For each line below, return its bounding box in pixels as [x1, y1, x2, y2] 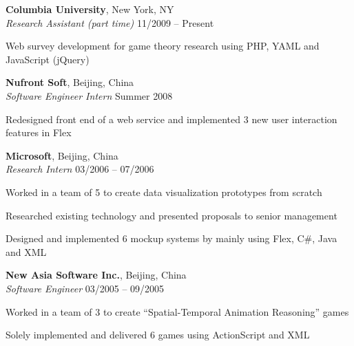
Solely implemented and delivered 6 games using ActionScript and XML [6, 327, 310, 342]
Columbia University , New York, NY [6, 2, 174, 16]
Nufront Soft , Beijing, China [6, 75, 134, 89]
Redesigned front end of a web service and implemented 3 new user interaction [6, 111, 337, 126]
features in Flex [6, 125, 72, 140]
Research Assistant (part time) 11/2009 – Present [6, 15, 214, 30]
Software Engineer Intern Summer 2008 [6, 88, 173, 102]
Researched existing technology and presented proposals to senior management [6, 208, 337, 222]
